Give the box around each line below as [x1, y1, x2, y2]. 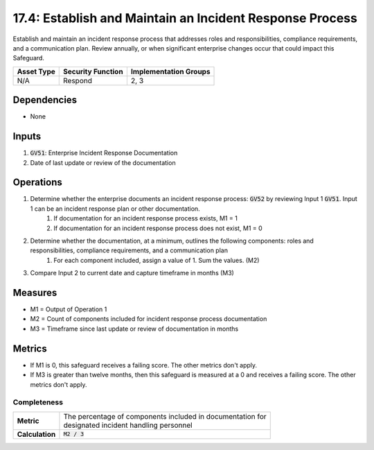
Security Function [63, 67, 124, 76]
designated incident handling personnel [63, 420, 193, 430]
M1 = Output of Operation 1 [30, 305, 107, 313]
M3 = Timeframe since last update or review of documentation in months [30, 324, 239, 333]
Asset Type [17, 67, 55, 76]
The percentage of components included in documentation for [63, 411, 267, 421]
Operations [12, 177, 62, 189]
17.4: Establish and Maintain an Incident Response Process [12, 10, 358, 26]
